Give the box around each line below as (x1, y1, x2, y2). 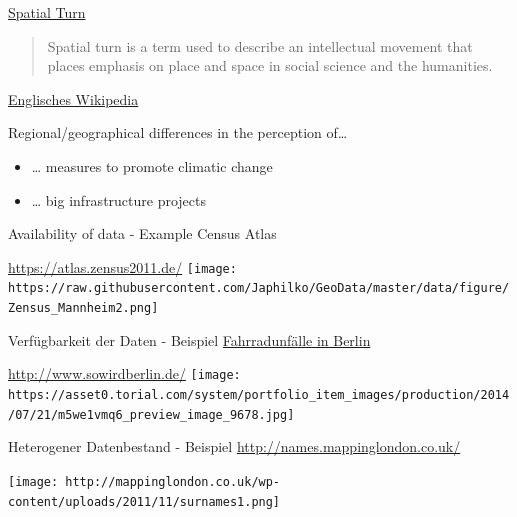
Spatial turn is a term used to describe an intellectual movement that (47, 35, 473, 56)
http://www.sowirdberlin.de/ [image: (8, 363, 241, 384)
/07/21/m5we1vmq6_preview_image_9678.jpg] (8, 407, 295, 422)
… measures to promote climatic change (31, 155, 273, 176)
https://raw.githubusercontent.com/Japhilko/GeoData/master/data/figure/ (8, 281, 510, 296)
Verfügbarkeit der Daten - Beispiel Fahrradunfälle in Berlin (8, 329, 371, 350)
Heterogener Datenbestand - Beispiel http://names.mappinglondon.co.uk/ (8, 436, 461, 457)
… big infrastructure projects (31, 189, 207, 210)
